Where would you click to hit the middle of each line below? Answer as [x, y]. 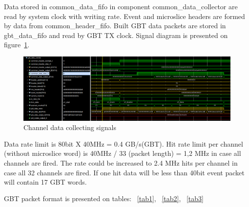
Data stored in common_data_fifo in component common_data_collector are [121, 6]
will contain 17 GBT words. [45, 182]
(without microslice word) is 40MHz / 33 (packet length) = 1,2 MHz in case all [123, 153]
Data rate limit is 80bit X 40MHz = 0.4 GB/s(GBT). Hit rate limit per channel [124, 143]
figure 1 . [17, 45]
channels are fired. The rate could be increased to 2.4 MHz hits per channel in [121, 163]
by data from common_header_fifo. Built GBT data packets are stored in [115, 26]
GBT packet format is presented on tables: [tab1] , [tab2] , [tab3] [104, 198]
